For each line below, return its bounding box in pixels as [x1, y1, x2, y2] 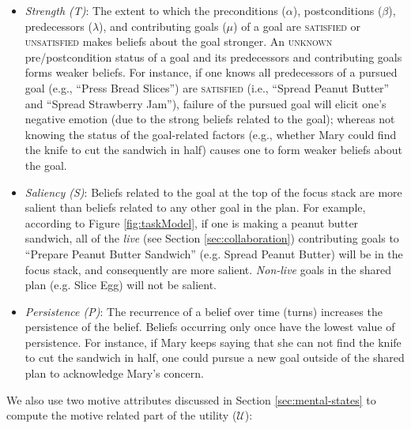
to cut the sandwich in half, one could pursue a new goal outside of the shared [25, 349, 405, 366]
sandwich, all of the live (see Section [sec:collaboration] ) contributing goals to [25, 230, 399, 246]
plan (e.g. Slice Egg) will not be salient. [25, 277, 217, 293]
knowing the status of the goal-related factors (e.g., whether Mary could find [25, 126, 397, 142]
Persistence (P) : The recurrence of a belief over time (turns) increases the [25, 303, 383, 319]
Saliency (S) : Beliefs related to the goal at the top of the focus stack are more [25, 183, 402, 200]
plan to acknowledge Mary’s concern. [25, 365, 204, 382]
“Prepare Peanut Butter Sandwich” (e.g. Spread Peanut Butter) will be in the [25, 245, 403, 262]
